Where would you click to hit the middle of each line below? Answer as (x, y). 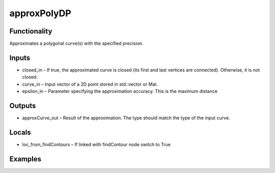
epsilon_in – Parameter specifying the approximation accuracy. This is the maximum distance (120, 91)
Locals (20, 132)
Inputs (20, 58)
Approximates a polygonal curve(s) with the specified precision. (76, 44)
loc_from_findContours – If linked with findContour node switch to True (96, 144)
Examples (25, 159)
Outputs (23, 106)
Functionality (31, 31)
